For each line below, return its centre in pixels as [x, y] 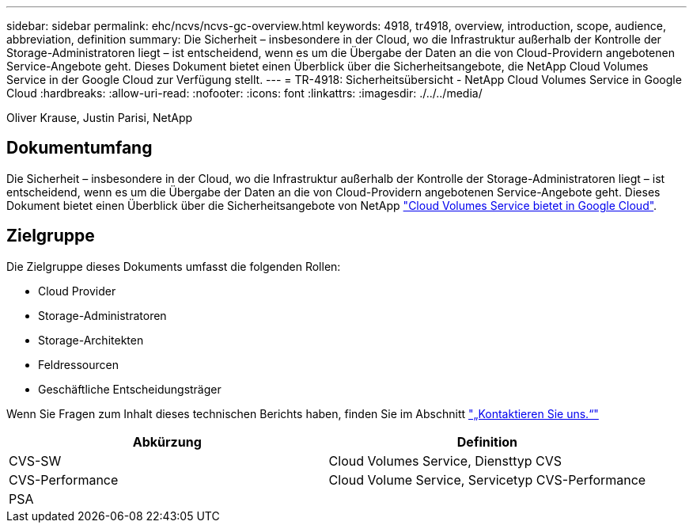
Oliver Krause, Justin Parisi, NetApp [100, 118]
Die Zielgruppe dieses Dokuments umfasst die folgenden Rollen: [174, 266]
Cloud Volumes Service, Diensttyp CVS [445, 460]
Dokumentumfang [80, 148]
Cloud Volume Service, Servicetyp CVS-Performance [487, 480]
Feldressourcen [78, 364]
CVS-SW [35, 460]
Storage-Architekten [91, 340]
